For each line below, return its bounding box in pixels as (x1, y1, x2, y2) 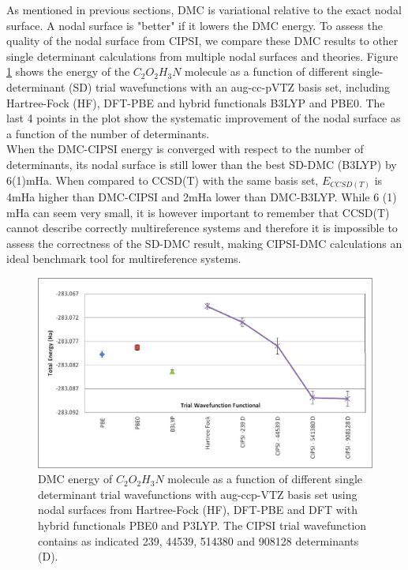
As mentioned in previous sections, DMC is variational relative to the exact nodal (6, 2, 402, 17)
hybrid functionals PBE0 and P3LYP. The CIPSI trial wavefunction (38, 516, 367, 533)
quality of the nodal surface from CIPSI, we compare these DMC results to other (6, 32, 399, 49)
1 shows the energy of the (6, 63, 130, 80)
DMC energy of (38, 471, 113, 487)
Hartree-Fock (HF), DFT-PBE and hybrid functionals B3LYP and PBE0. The (6, 94, 385, 111)
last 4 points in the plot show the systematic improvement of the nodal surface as (6, 110, 401, 126)
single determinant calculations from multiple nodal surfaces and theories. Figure (6, 47, 399, 64)
